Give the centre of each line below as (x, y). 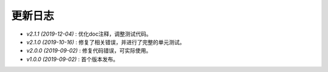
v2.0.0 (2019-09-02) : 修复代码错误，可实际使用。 (89, 51)
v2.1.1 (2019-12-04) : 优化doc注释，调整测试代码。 (89, 34)
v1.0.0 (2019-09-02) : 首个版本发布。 (72, 59)
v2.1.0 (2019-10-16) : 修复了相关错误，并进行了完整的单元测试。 (106, 42)
